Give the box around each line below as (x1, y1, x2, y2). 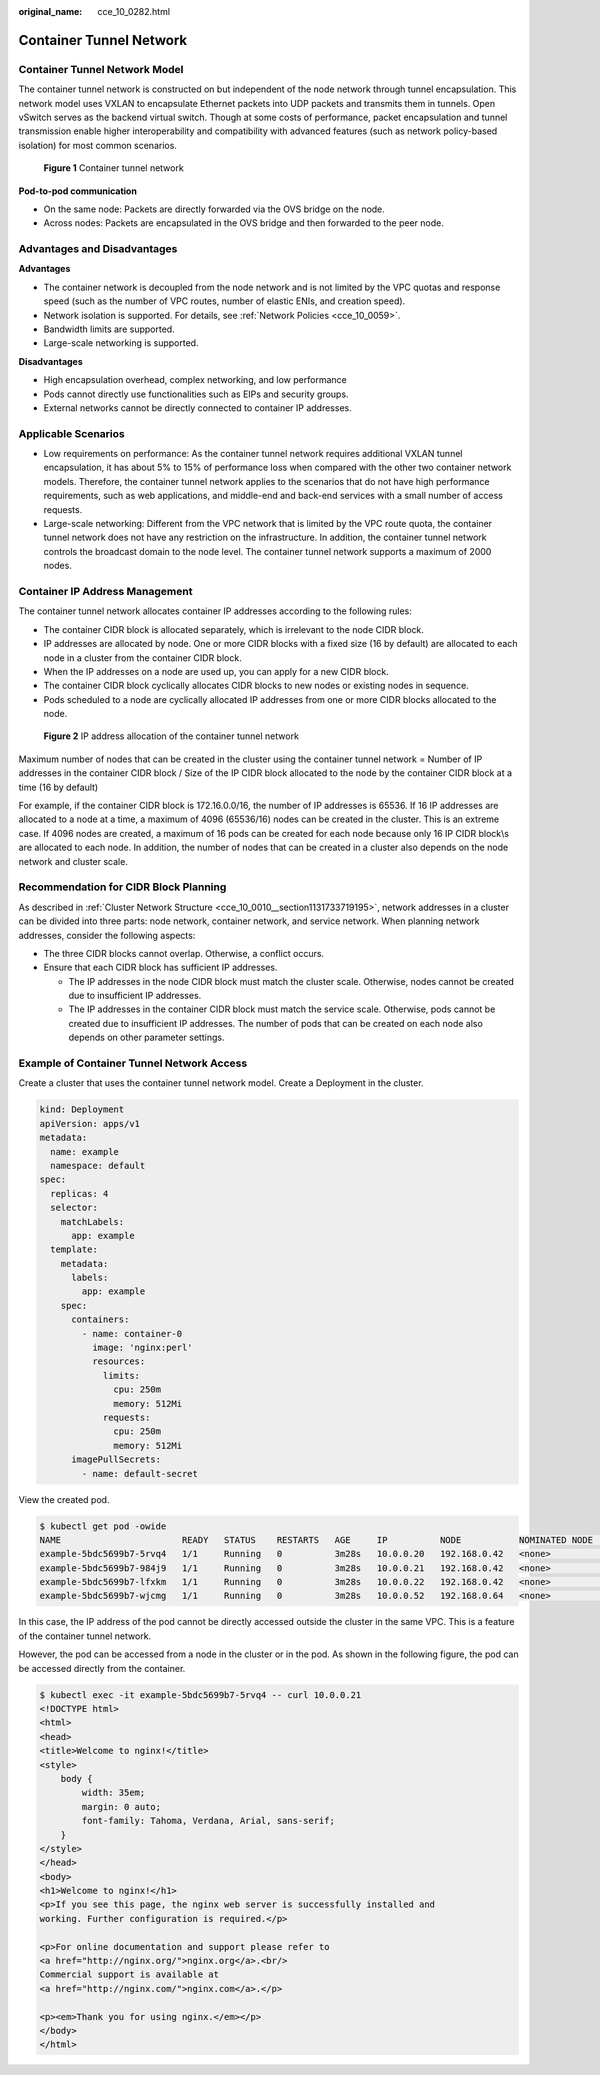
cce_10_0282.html (97, 6, 170, 17)
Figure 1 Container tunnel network (43, 162, 184, 174)
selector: (50, 1202, 99, 1214)
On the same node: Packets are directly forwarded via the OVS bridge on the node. (43, 203, 385, 215)
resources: (91, 1356, 146, 1367)
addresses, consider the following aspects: (18, 929, 196, 941)
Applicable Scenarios (18, 426, 125, 440)
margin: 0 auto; (81, 1801, 162, 1812)
